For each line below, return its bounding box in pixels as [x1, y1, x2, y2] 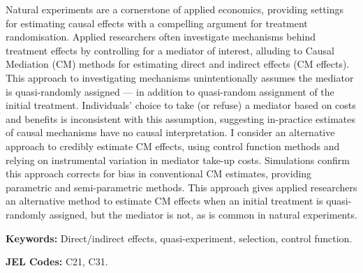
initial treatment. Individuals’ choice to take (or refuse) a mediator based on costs [6, 98, 356, 112]
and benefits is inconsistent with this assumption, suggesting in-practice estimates [6, 111, 355, 126]
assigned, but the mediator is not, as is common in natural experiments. [49, 207, 357, 221]
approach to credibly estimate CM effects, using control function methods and [6, 138, 340, 153]
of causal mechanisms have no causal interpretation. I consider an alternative [6, 125, 335, 140]
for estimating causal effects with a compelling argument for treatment [6, 15, 308, 30]
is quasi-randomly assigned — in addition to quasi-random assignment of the [6, 84, 334, 98]
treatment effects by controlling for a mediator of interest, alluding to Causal [6, 43, 334, 57]
